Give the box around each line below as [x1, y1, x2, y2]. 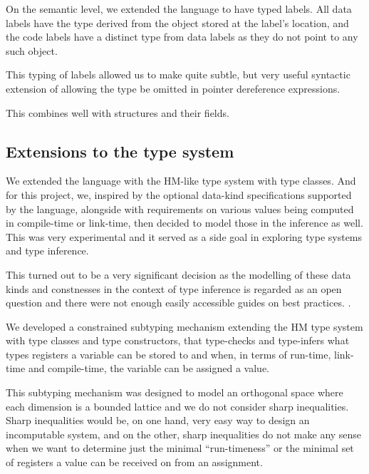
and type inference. [6, 243, 89, 258]
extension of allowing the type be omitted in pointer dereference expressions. [6, 81, 341, 96]
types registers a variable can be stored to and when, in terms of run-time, [6, 346, 331, 361]
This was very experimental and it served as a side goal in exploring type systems [6, 229, 363, 244]
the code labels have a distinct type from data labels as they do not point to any [6, 29, 358, 44]
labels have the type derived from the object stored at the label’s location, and [6, 15, 349, 30]
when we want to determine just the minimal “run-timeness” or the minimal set [6, 440, 354, 455]
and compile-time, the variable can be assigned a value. [28, 361, 269, 376]
